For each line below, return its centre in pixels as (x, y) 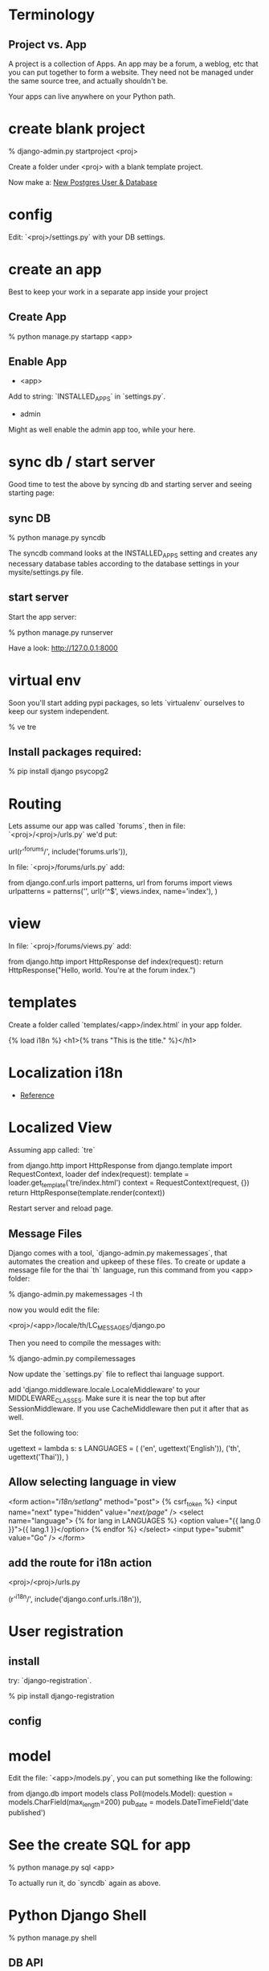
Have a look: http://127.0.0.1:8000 (63, 648)
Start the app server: (43, 617)
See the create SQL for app (100, 1845)
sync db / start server (82, 462)
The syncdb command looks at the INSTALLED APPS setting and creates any (133, 554)
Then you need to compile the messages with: (85, 1343)
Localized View (60, 1127)
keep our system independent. (59, 711)
